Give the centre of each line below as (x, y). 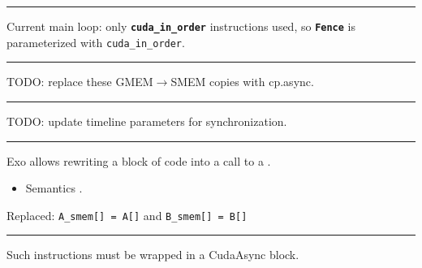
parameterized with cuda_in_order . (96, 42)
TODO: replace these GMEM (80, 82)
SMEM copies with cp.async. (242, 82)
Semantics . (54, 188)
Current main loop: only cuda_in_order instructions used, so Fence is (181, 26)
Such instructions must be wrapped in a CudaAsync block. (153, 255)
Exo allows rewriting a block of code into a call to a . (139, 160)
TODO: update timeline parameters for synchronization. (147, 121)
